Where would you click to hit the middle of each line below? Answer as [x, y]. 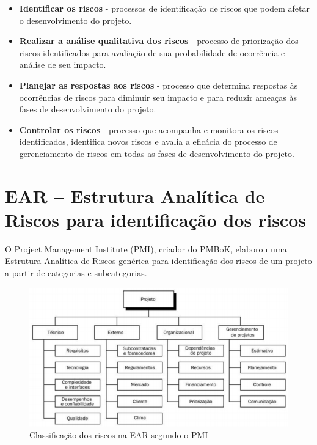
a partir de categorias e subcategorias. [76, 273]
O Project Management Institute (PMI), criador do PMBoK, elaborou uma [146, 248]
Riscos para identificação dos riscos [155, 219]
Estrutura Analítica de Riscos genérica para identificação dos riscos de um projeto [158, 261]
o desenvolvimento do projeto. [75, 20]
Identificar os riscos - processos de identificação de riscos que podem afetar [164, 8]
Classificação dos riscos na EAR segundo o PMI [119, 435]
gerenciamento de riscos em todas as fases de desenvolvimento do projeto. [157, 153]
